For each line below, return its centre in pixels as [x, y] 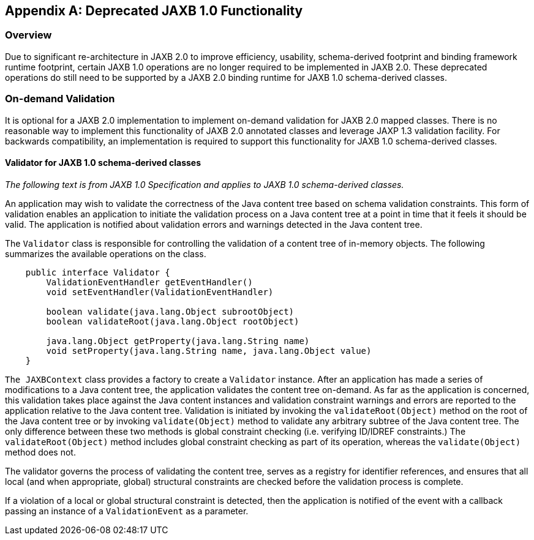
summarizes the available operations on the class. [106, 253]
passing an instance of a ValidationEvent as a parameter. [127, 511]
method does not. [40, 452]
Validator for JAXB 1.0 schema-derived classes [103, 163]
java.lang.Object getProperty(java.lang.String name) [178, 341]
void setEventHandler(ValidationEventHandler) [160, 292]
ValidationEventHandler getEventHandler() [149, 282]
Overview [28, 35]
